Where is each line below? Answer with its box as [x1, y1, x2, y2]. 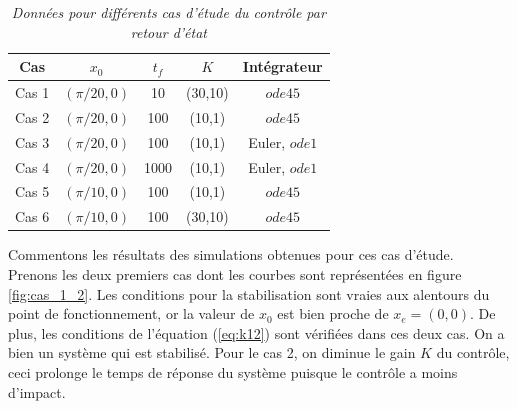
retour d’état [130, 21, 207, 42]
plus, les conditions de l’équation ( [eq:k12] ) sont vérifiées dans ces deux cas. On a [8, 322, 505, 343]
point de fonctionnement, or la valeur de [8, 303, 255, 324]
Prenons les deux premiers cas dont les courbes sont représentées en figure [8, 263, 462, 284]
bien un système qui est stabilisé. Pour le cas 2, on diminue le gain [8, 342, 416, 363]
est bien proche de [277, 303, 389, 324]
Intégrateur [242, 56, 323, 77]
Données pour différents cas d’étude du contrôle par [11, 2, 326, 22]
